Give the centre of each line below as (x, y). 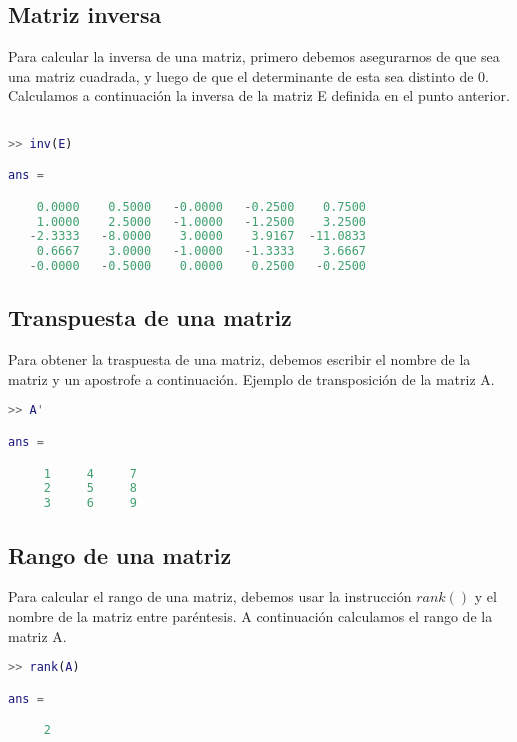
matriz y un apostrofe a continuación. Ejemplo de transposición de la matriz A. (251, 378)
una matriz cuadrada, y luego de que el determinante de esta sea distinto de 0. (248, 75)
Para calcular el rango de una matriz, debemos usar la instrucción (210, 596)
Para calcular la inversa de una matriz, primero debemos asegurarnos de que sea (254, 56)
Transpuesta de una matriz (150, 317)
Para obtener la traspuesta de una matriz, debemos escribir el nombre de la (239, 359)
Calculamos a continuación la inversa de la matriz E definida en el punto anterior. (259, 95)
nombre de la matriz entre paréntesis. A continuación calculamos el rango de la (250, 615)
